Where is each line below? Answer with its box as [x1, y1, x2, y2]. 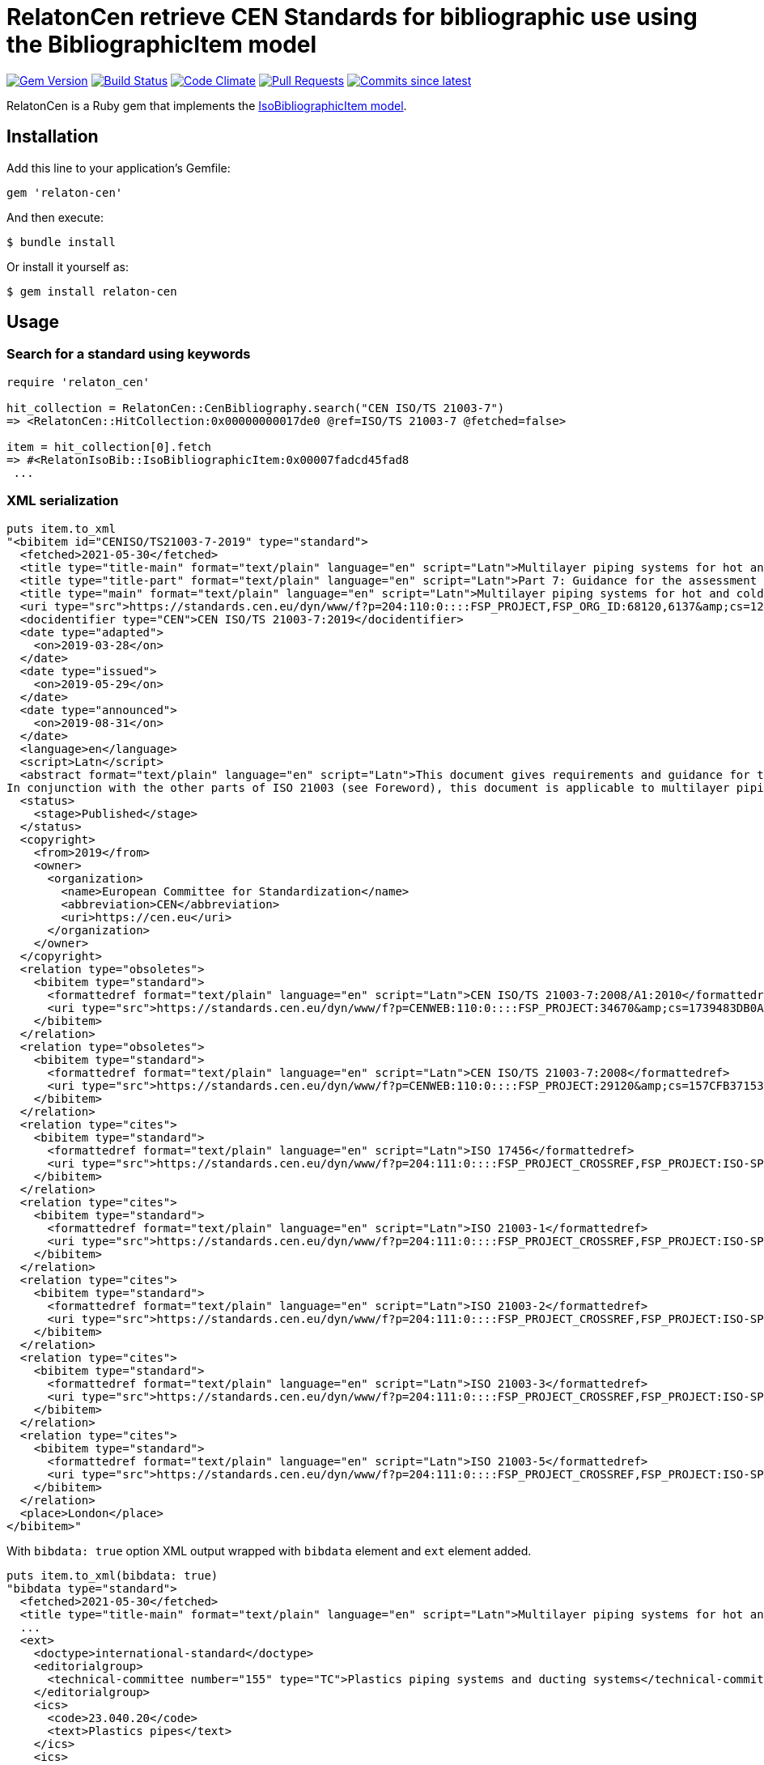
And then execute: [6, 210, 104, 224]
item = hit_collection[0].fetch [6, 440, 211, 453]
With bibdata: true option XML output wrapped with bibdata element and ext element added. [6, 1543, 532, 1558]
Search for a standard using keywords [6, 346, 251, 363]
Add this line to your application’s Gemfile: [6, 160, 231, 175]
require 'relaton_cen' [6, 375, 151, 389]
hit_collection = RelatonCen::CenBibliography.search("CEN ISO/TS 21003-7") [6, 401, 505, 415]
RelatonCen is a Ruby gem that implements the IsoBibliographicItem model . [6, 98, 407, 113]
